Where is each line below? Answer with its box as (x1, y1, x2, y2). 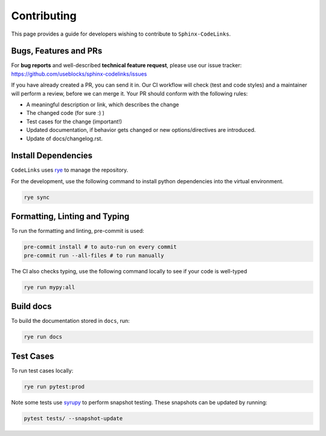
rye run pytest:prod (24, 383, 85, 390)
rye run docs (24, 333, 63, 340)
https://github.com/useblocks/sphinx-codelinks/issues (11, 70, 147, 77)
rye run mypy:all (24, 284, 75, 290)
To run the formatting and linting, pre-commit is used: (11, 227, 144, 235)
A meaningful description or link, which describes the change (26, 101, 179, 108)
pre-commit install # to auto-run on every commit (24, 244, 177, 250)
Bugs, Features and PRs (11, 46, 103, 56)
